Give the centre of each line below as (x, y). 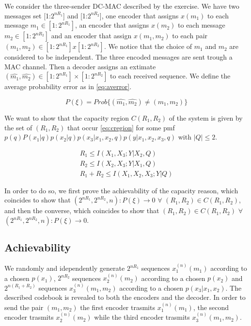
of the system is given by (206, 117)
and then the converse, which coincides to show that (82, 210)
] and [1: (75, 15)
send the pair (24, 307)
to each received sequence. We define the (170, 76)
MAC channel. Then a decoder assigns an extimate (80, 66)
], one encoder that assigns (139, 15)
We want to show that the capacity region (67, 117)
